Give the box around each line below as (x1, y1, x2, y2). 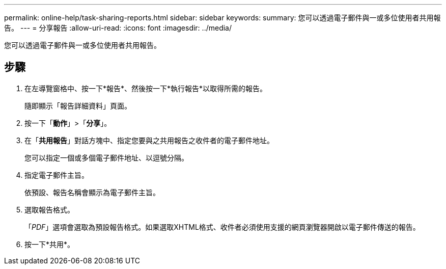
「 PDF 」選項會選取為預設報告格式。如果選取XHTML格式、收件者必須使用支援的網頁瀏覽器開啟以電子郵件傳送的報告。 (24, 222, 420, 231)
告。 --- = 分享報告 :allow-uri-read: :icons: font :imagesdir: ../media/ (4, 23, 232, 32)
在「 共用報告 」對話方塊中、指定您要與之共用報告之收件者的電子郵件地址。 (24, 136, 274, 145)
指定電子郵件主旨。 (24, 170, 89, 179)
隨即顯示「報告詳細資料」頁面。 (24, 101, 131, 110)
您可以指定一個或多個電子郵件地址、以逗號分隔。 (24, 153, 188, 162)
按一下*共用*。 (24, 239, 75, 249)
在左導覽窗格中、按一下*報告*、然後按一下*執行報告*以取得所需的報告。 (24, 84, 267, 93)
